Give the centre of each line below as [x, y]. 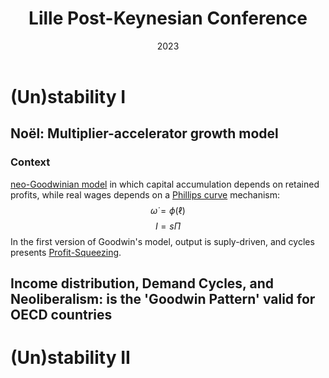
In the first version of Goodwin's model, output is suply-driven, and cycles [162, 241]
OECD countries [61, 315]
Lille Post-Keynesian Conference [168, 18]
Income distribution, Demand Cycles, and [142, 283]
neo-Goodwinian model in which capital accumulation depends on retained [165, 184]
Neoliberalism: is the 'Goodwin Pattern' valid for [163, 299]
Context [30, 162]
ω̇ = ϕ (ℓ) [168, 210]
